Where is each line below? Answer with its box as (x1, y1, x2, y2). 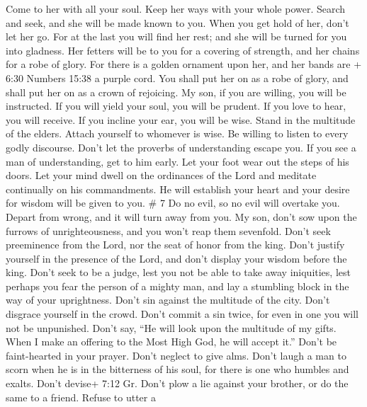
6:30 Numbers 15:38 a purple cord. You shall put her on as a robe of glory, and (6, 70, 349, 85)
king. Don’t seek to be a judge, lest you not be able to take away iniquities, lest (6, 265, 351, 280)
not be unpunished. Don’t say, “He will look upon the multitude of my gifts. (6, 320, 337, 335)
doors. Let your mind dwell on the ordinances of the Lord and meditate (6, 168, 317, 183)
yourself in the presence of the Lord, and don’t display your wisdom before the (6, 251, 347, 265)
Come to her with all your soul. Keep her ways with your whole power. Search (6, 1, 346, 16)
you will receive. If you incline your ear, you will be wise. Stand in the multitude (6, 112, 356, 127)
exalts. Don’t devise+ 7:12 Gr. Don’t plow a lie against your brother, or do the (6, 376, 349, 391)
